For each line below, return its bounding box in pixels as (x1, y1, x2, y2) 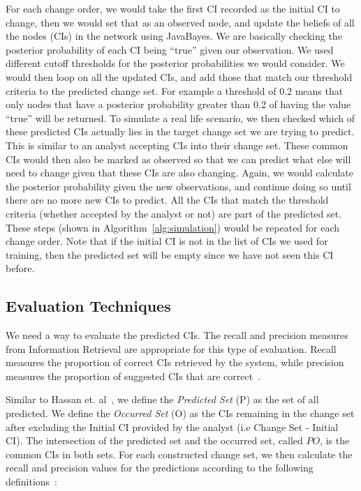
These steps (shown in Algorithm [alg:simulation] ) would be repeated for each (6, 220, 340, 234)
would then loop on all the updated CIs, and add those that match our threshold (6, 69, 353, 84)
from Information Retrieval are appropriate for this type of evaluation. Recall (6, 341, 337, 356)
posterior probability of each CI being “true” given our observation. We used (6, 42, 334, 56)
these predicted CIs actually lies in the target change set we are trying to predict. (6, 124, 355, 139)
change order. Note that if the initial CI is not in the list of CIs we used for (6, 234, 328, 248)
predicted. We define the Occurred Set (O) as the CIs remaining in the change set (6, 406, 355, 421)
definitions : (6, 474, 58, 489)
